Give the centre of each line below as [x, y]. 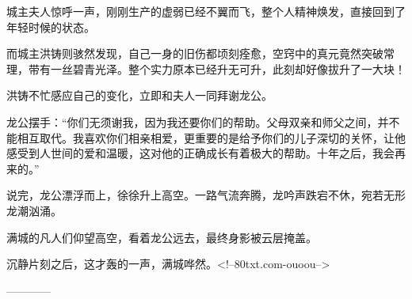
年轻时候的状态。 [51, 26]
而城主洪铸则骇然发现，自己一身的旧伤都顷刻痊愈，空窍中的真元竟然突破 [195, 53]
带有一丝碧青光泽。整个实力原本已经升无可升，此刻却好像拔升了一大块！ [217, 68]
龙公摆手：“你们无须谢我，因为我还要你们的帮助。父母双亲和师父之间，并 [198, 121]
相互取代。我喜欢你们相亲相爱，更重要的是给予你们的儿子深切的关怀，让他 [211, 137]
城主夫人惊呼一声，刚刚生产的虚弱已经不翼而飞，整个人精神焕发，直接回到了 [206, 11]
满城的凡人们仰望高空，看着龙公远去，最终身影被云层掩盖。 [162, 237]
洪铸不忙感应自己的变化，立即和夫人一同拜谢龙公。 [139, 95]
